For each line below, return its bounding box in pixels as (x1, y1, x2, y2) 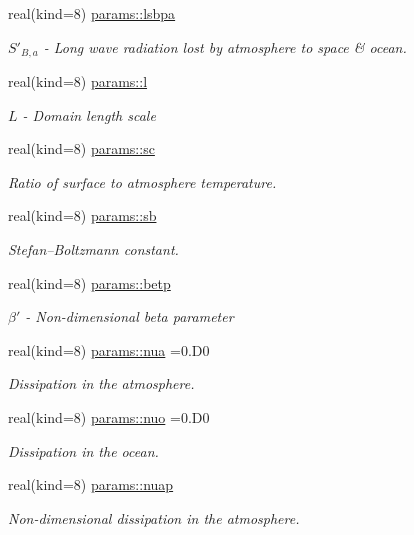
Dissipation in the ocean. (8, 440, 159, 461)
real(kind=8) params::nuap (8, 474, 174, 495)
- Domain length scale (22, 104, 156, 125)
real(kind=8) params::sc (8, 138, 155, 159)
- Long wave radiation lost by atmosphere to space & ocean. (43, 36, 407, 57)
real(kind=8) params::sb (8, 205, 157, 226)
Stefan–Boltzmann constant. (8, 239, 179, 260)
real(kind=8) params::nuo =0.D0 (8, 406, 210, 427)
